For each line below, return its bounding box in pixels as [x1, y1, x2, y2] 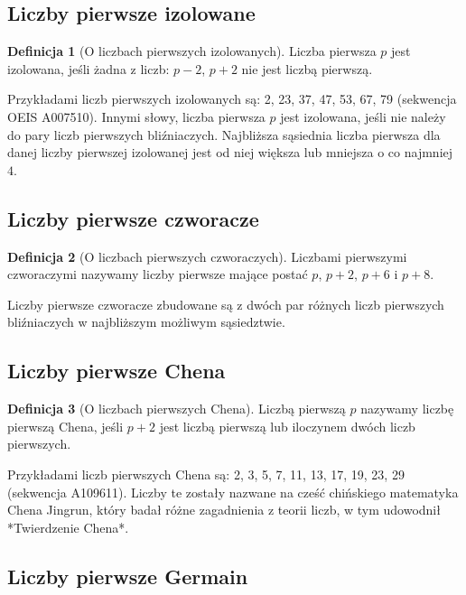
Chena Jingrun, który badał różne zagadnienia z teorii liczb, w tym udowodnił [7, 500, 441, 519]
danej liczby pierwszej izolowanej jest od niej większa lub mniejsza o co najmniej [7, 143, 453, 162]
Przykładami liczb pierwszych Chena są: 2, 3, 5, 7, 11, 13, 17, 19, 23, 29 [7, 464, 405, 483]
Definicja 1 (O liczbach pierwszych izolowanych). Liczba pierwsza [7, 42, 377, 60]
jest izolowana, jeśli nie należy [280, 107, 446, 126]
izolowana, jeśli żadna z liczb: [7, 59, 170, 78]
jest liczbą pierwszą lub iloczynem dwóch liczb [159, 416, 415, 435]
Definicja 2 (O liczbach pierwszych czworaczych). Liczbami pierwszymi [7, 246, 407, 265]
